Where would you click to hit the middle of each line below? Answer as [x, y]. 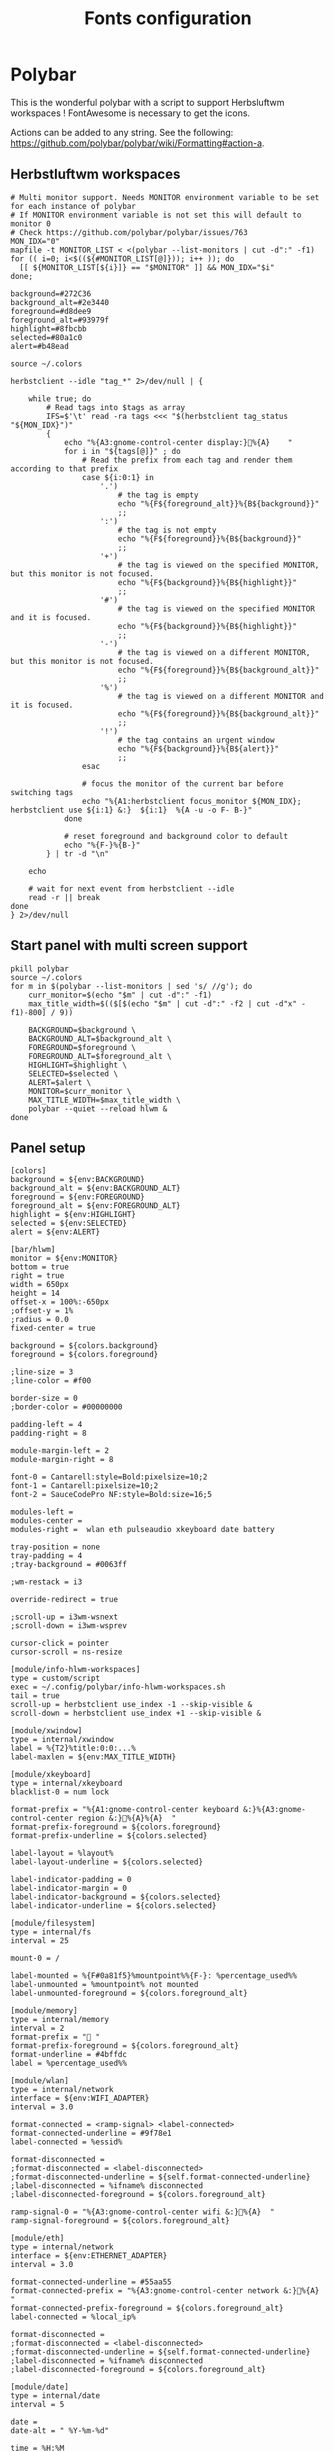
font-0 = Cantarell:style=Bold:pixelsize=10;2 [109, 1477]
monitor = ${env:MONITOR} [64, 1258]
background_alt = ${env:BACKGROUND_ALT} [96, 1188]
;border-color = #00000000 [66, 1407]
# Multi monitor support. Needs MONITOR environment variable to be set [165, 197]
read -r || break [64, 897]
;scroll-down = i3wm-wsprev [69, 1626]
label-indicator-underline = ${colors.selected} [113, 1906]
